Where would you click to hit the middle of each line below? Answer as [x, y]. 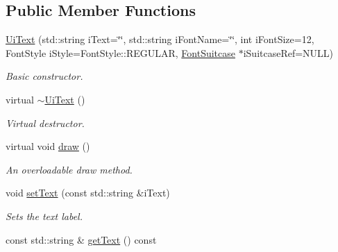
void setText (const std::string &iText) [88, 193]
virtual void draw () [48, 146]
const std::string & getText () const [81, 239]
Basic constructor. [44, 76]
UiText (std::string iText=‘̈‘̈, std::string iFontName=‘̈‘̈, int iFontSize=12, [160, 39]
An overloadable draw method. [69, 169]
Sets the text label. [44, 216]
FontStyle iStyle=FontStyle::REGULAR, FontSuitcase [120, 52]
